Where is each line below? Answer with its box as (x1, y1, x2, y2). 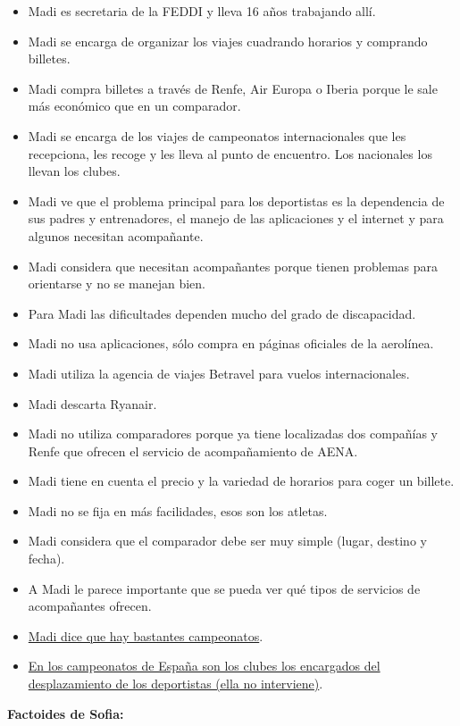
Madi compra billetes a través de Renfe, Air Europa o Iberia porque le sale (28, 79, 438, 97)
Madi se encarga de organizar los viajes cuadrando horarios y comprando (28, 31, 428, 50)
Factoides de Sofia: (7, 704, 124, 722)
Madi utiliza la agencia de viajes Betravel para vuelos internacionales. (28, 363, 410, 382)
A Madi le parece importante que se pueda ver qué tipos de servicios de (28, 579, 421, 597)
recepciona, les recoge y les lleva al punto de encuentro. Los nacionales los (28, 144, 432, 163)
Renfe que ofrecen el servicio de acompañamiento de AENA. (28, 441, 358, 460)
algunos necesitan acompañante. (28, 226, 204, 245)
